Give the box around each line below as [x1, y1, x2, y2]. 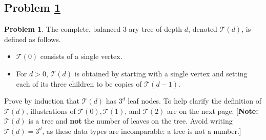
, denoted [188, 24, 217, 34]
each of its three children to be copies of [16, 78, 142, 89]
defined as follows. [4, 33, 61, 44]
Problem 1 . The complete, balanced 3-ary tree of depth [4, 24, 182, 34]
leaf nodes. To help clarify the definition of [128, 95, 262, 106]
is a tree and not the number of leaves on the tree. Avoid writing [28, 115, 233, 126]
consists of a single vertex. [40, 51, 122, 62]
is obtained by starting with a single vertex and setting [74, 68, 248, 78]
